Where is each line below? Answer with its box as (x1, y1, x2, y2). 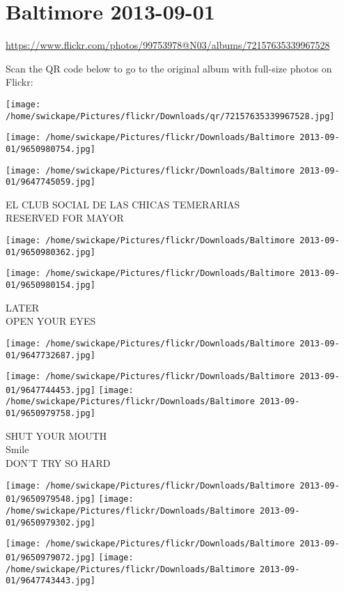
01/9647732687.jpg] (6, 350, 95, 360)
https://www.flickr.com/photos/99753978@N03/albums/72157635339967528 (6, 38, 330, 52)
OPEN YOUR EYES (6, 314, 96, 328)
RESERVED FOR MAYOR (6, 210, 124, 225)
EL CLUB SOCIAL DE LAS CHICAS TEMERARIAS (6, 197, 240, 211)
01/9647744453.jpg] (6, 385, 95, 395)
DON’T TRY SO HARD (6, 455, 111, 470)
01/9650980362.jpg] (6, 247, 95, 257)
